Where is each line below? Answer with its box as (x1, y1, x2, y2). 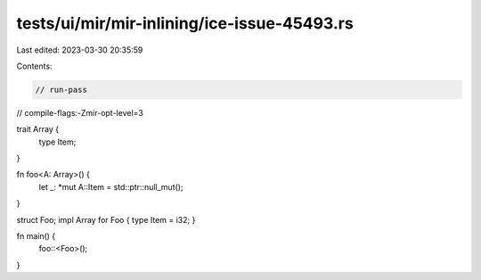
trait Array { (16, 124, 60, 135)
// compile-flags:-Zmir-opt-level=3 (16, 107, 144, 118)
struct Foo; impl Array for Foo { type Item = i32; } (16, 214, 196, 225)
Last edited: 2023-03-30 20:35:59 (16, 45, 143, 55)
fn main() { (16, 231, 56, 242)
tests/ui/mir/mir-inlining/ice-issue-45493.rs (16, 13, 354, 33)
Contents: (16, 61, 53, 71)
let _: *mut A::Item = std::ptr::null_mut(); (38, 181, 183, 192)
